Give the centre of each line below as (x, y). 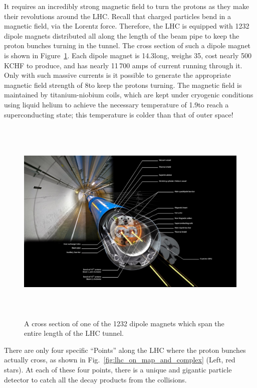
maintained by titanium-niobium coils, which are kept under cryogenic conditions (129, 95)
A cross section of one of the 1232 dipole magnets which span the (124, 323)
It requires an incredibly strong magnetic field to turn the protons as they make (126, 6)
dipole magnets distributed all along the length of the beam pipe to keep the (122, 35)
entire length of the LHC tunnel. (74, 333)
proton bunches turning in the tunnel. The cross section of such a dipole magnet (127, 45)
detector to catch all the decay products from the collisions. (95, 379)
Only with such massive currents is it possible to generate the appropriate (117, 75)
